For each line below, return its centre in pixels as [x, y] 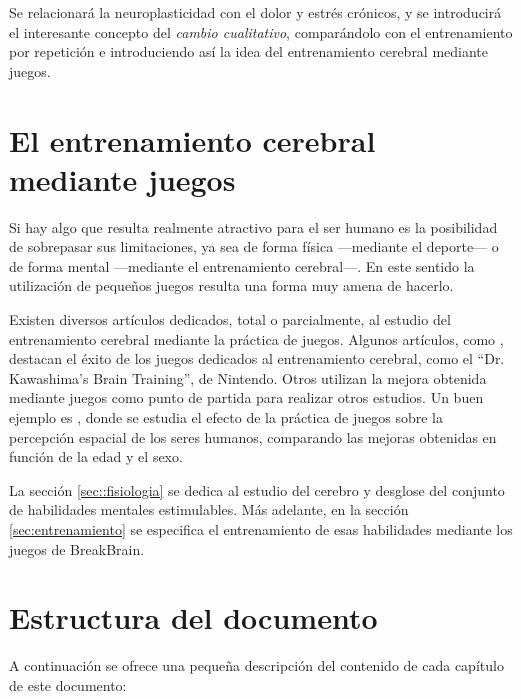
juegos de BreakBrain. [77, 548]
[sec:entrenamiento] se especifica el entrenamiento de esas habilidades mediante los [261, 529]
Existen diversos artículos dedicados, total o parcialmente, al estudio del [230, 319]
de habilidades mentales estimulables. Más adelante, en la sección [209, 509]
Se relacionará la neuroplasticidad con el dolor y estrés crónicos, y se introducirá [255, 12]
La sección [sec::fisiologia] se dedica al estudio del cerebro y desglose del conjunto [257, 489]
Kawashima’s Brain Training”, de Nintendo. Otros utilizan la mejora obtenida [248, 377]
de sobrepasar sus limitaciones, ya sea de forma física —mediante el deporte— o [254, 246]
